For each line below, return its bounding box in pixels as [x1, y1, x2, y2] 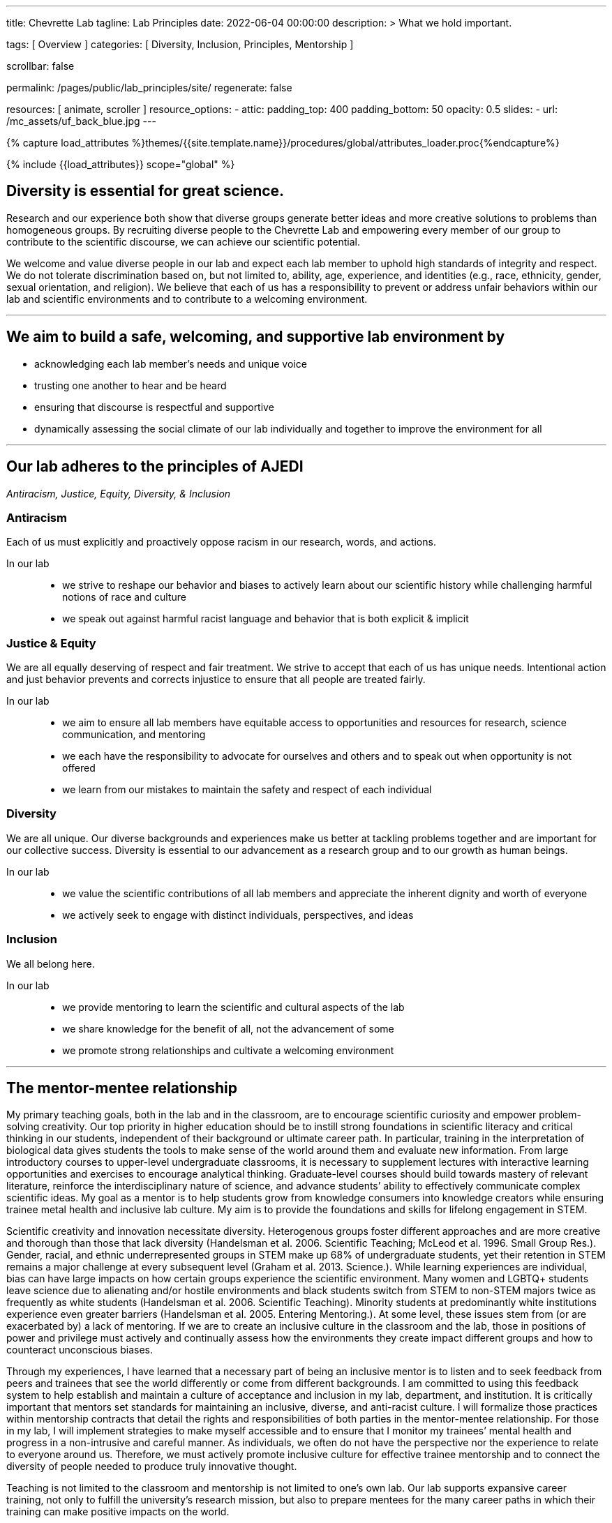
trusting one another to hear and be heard [34, 379, 227, 391]
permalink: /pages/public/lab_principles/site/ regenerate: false [6, 82, 292, 93]
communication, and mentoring [62, 728, 206, 741]
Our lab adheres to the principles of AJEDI [6, 458, 304, 476]
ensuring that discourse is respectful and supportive [34, 400, 274, 413]
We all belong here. [6, 957, 95, 970]
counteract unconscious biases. [6, 1344, 153, 1356]
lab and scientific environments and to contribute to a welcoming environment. [6, 292, 368, 305]
